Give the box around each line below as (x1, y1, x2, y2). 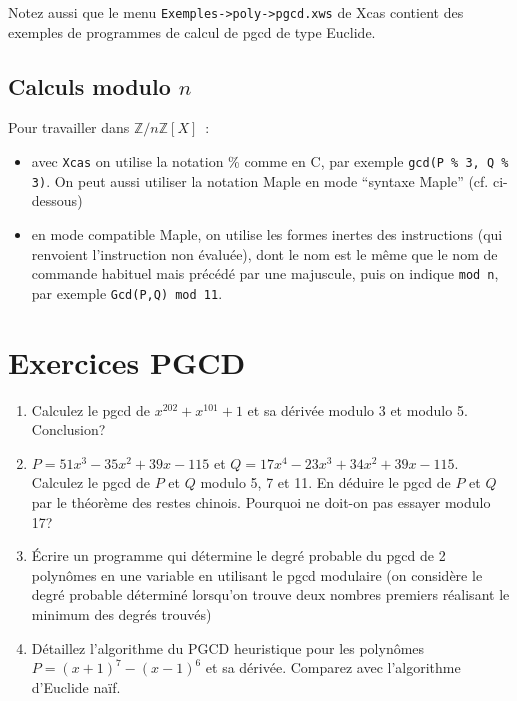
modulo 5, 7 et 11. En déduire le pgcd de (200, 472, 451, 493)
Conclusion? (31, 419, 106, 440)
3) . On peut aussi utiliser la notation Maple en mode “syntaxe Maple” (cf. (31, 170, 489, 191)
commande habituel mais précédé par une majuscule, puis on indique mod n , (31, 263, 499, 284)
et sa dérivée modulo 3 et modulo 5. (247, 399, 468, 420)
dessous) (31, 190, 83, 211)
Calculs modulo (8, 70, 171, 101)
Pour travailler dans (8, 117, 130, 138)
